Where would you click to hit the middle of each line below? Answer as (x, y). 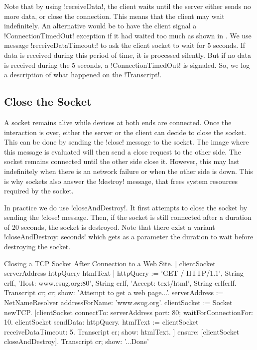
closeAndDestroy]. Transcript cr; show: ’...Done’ (76, 341)
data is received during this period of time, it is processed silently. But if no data (128, 55)
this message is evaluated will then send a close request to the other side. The (123, 151)
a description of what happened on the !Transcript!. (83, 75)
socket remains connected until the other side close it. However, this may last (122, 161)
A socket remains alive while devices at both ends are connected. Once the (118, 122)
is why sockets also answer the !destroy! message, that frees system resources (121, 181)
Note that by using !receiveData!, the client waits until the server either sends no (128, 6)
